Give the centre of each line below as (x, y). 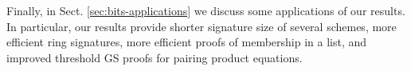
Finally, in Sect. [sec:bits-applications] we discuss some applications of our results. (206, 10)
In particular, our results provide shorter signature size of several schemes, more (202, 26)
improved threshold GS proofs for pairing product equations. (155, 57)
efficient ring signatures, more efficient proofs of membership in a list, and (187, 42)
